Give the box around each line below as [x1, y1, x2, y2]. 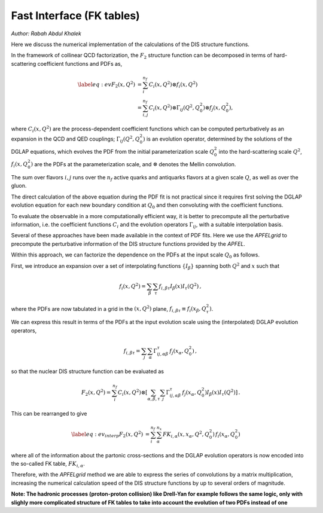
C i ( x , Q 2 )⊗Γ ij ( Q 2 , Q [148, 103, 200, 112]
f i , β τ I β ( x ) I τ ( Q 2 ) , [159, 282, 202, 291]
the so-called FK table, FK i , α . [11, 460, 85, 469]
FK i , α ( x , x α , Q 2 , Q [162, 430, 209, 439]
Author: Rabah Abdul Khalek [11, 30, 82, 37]
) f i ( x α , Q [212, 430, 236, 439]
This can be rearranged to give [11, 410, 87, 417]
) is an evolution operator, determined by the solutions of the [142, 135, 292, 143]
